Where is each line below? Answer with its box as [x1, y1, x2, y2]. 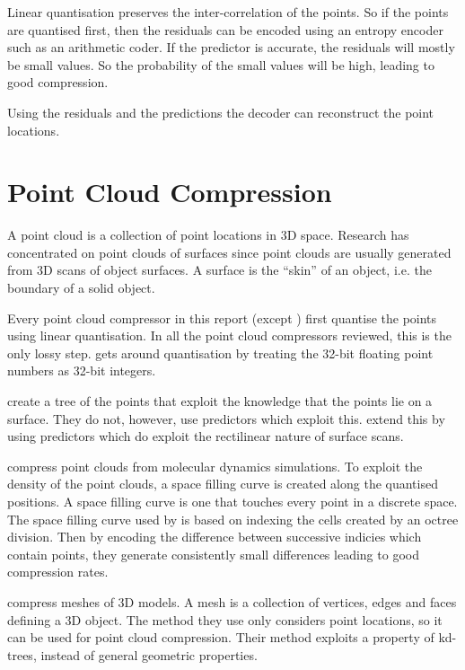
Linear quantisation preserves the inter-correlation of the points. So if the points [7, 3, 449, 21]
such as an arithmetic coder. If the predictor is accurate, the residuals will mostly [7, 38, 455, 57]
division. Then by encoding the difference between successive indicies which [7, 527, 422, 546]
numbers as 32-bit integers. [7, 361, 156, 380]
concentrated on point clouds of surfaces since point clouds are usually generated [7, 242, 452, 261]
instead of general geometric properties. [40, 645, 258, 664]
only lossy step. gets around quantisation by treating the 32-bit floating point [7, 343, 434, 362]
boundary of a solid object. [7, 278, 155, 297]
